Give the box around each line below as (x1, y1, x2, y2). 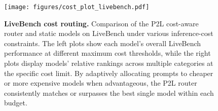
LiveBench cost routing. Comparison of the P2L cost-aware (4, 18, 199, 28)
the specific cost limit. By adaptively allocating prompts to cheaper (4, 67, 213, 78)
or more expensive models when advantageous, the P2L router (4, 78, 197, 88)
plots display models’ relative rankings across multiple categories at (4, 58, 213, 68)
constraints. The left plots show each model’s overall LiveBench (4, 38, 201, 48)
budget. (4, 97, 27, 108)
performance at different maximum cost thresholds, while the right (4, 48, 211, 58)
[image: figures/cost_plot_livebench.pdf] (4, 4, 150, 11)
